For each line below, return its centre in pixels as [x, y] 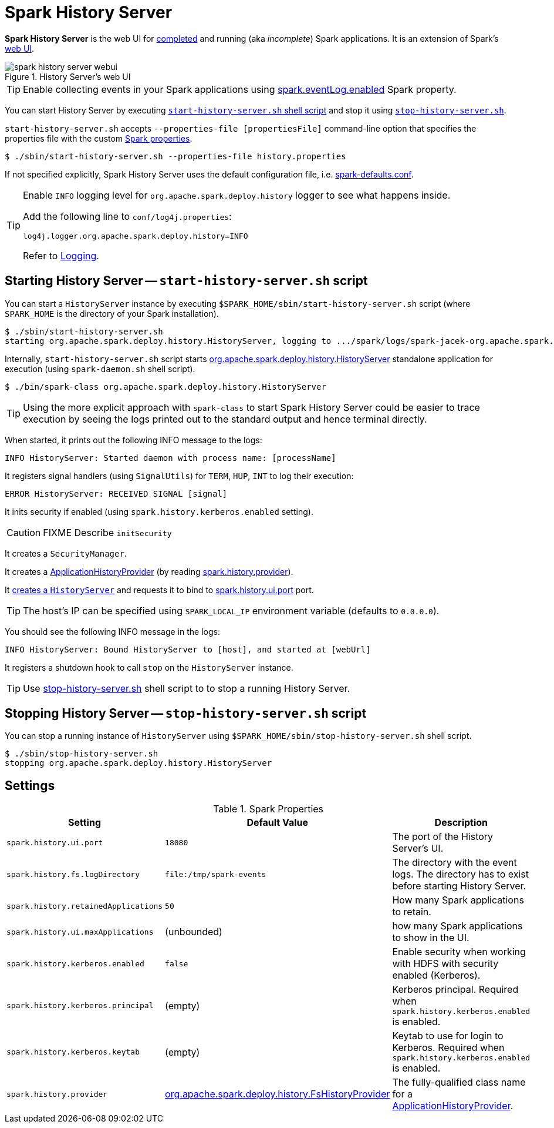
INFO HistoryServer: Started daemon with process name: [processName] [170, 458]
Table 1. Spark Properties [268, 809]
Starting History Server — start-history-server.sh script [186, 281]
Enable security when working [459, 952]
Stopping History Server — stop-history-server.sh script [186, 714]
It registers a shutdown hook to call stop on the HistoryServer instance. [149, 667]
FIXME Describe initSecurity [107, 532]
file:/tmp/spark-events [216, 874]
